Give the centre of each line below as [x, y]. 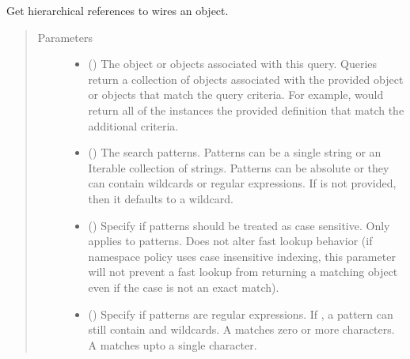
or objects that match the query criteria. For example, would [236, 94]
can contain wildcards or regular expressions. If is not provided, [242, 183]
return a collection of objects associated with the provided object [246, 79]
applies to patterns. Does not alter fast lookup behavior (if [230, 241]
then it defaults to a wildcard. [161, 198]
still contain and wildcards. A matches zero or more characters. [241, 329]
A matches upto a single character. [173, 344]
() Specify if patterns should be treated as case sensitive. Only [239, 225]
